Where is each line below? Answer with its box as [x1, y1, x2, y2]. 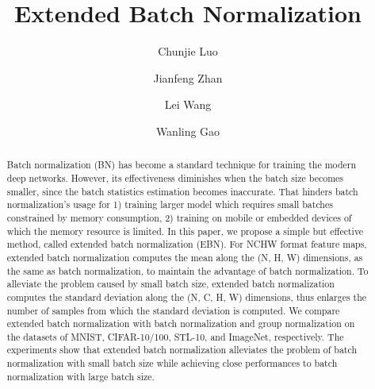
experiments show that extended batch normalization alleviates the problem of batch [6, 343, 358, 356]
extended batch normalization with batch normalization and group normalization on [6, 317, 355, 330]
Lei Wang [164, 96, 212, 113]
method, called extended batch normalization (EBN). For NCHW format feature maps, [6, 237, 367, 251]
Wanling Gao [155, 122, 220, 139]
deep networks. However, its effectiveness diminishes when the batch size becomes [6, 171, 344, 184]
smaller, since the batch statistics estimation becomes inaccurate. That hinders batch [6, 184, 358, 198]
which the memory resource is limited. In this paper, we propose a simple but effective [6, 224, 364, 237]
